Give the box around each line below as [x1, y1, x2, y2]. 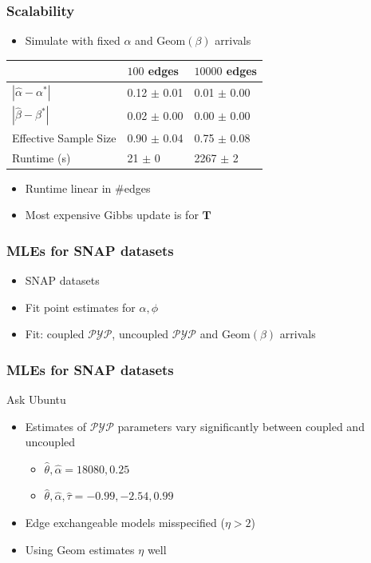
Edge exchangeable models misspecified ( [25, 513, 225, 530]
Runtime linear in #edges [25, 179, 151, 196]
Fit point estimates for [25, 298, 136, 315]
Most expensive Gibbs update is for [25, 206, 199, 223]
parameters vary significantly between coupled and [117, 417, 365, 434]
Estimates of [25, 417, 86, 434]
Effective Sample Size [12, 129, 116, 146]
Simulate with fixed [25, 32, 120, 49]
